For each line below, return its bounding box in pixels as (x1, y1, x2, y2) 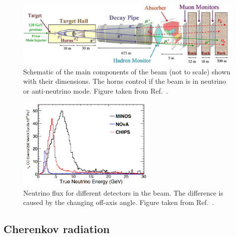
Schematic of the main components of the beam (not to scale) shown (23, 66, 231, 76)
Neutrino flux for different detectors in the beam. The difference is (23, 187, 223, 198)
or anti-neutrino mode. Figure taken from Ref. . (23, 85, 169, 96)
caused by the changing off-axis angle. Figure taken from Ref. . (23, 197, 214, 207)
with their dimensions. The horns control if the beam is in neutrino (23, 76, 226, 86)
